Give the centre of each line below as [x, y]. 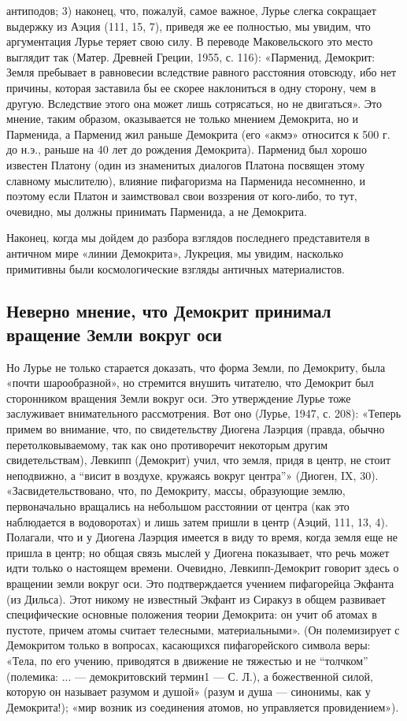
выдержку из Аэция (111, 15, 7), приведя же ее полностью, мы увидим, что [189, 26]
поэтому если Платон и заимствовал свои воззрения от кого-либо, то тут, [182, 196]
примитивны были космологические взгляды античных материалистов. [176, 268]
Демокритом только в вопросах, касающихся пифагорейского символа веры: [189, 645]
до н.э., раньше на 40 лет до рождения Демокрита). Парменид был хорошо [187, 149]
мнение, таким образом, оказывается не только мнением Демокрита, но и [183, 119]
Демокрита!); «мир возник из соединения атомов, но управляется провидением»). [203, 706]
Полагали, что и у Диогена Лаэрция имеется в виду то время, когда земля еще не [202, 537]
